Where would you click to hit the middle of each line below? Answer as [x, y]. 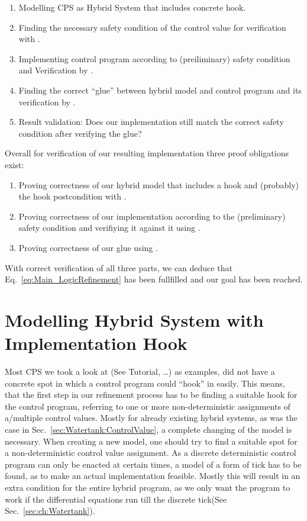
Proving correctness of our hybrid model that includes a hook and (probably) [159, 184]
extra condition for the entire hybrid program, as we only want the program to [148, 487]
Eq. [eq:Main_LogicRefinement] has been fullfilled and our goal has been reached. [154, 279]
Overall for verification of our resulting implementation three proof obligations [147, 153]
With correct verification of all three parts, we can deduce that [119, 267]
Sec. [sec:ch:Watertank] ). [50, 511]
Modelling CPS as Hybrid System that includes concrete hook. [132, 7]
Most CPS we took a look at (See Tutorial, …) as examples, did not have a [140, 371]
